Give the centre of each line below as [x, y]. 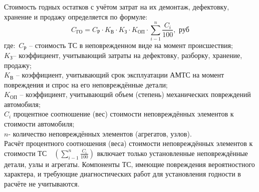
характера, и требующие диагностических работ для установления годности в [122, 174]
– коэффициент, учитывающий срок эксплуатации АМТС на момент [120, 75]
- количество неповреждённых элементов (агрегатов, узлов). [100, 133]
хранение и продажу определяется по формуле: [76, 16]
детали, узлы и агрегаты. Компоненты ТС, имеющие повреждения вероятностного [129, 164]
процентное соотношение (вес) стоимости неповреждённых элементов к [123, 114]
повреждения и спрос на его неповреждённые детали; [86, 84]
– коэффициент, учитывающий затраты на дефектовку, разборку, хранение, [127, 55]
